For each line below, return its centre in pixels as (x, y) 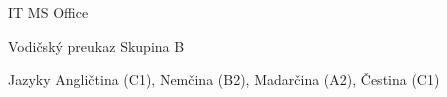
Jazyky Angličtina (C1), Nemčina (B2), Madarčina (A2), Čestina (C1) (224, 79)
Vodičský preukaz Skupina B (96, 45)
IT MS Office (48, 12)
